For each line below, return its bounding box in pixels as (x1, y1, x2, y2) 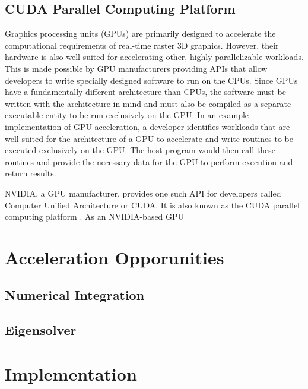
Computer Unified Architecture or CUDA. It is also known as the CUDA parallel (5, 198, 300, 211)
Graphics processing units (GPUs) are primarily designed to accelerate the (5, 27, 276, 40)
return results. (5, 167, 56, 179)
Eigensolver (5, 321, 77, 339)
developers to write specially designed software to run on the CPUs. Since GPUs (5, 74, 298, 86)
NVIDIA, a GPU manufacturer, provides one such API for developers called (5, 186, 281, 199)
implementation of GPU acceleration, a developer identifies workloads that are (5, 120, 290, 132)
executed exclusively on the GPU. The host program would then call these (5, 144, 275, 156)
